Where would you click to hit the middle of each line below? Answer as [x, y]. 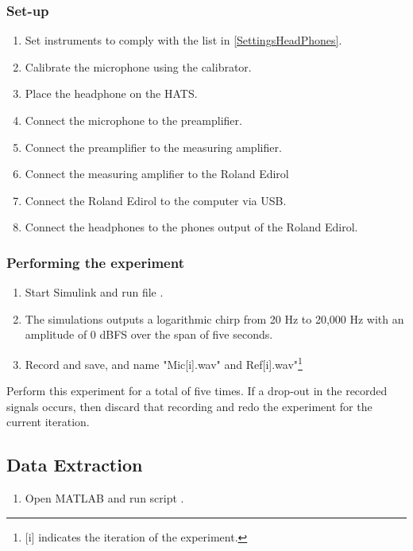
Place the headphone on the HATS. [111, 93]
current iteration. [48, 422]
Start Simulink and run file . [94, 292]
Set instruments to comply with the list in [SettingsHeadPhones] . [183, 40]
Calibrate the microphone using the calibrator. [138, 66]
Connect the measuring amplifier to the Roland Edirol [157, 174]
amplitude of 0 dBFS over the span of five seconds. [149, 334]
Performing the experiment [95, 262]
